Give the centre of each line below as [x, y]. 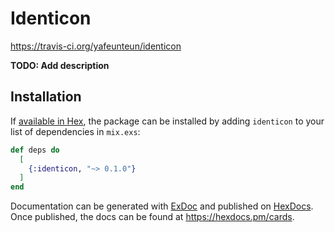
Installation [46, 97]
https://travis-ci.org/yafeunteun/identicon [96, 46]
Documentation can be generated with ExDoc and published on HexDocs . [162, 206]
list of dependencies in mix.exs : [75, 131]
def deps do [35, 150]
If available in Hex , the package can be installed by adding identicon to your [167, 121]
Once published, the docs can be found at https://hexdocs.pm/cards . [152, 217]
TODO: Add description [60, 65]
